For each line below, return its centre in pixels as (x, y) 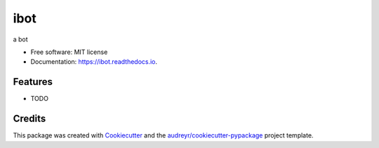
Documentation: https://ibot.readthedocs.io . (94, 62)
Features (33, 82)
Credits (29, 119)
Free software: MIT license (69, 52)
